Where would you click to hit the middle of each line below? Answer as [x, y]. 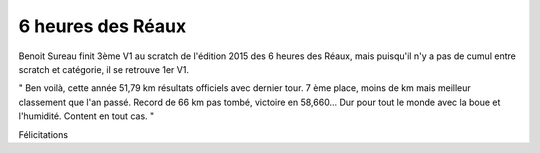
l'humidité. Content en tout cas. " [86, 116]
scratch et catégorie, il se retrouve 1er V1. [104, 69]
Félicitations [43, 134]
